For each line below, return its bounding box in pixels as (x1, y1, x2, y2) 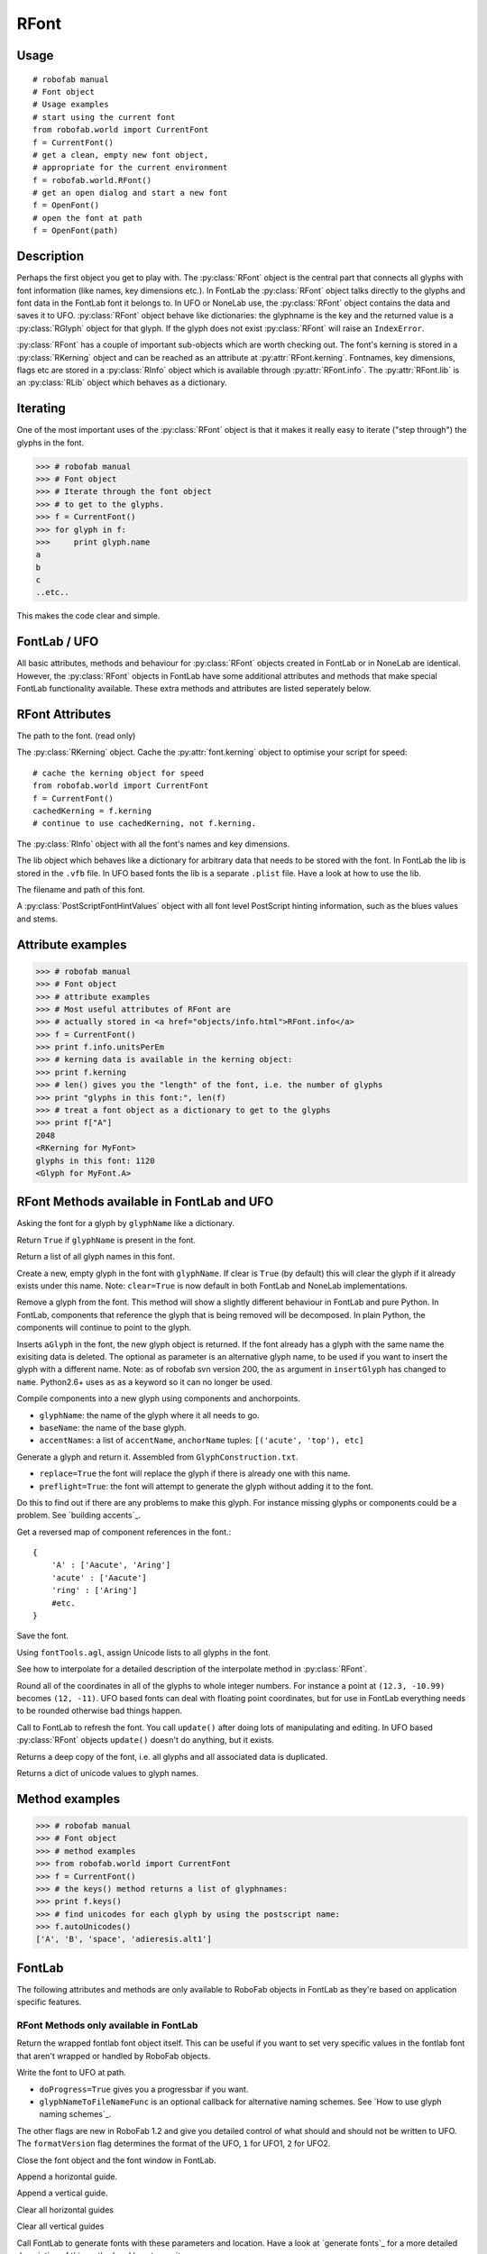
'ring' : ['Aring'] (51, 1585, 138, 1596)
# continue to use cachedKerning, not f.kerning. (32, 819, 257, 829)
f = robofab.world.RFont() (32, 175, 152, 185)
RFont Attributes (16, 706, 112, 721)
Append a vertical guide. (16, 2187, 108, 2199)
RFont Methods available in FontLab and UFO (16, 1195, 274, 1210)
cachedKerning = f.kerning (32, 806, 152, 816)
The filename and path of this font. (16, 884, 146, 894)
